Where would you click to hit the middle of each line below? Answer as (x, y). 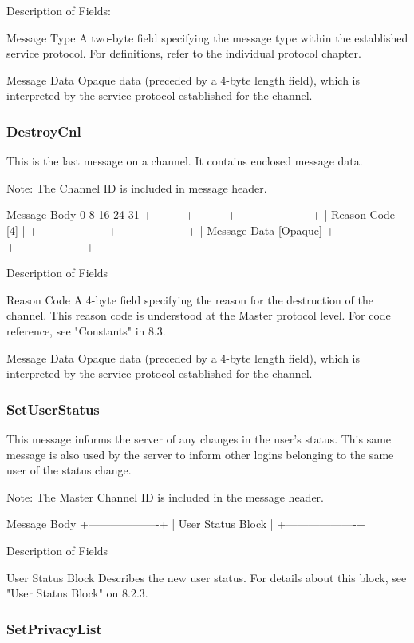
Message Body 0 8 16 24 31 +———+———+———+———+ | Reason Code (201, 214)
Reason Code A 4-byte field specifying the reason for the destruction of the (190, 299)
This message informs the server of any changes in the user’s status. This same (199, 438)
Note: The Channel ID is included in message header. (137, 187)
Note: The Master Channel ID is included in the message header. (165, 496)
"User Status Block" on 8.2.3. (77, 593)
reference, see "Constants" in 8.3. (86, 330)
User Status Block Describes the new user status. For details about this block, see (207, 577)
